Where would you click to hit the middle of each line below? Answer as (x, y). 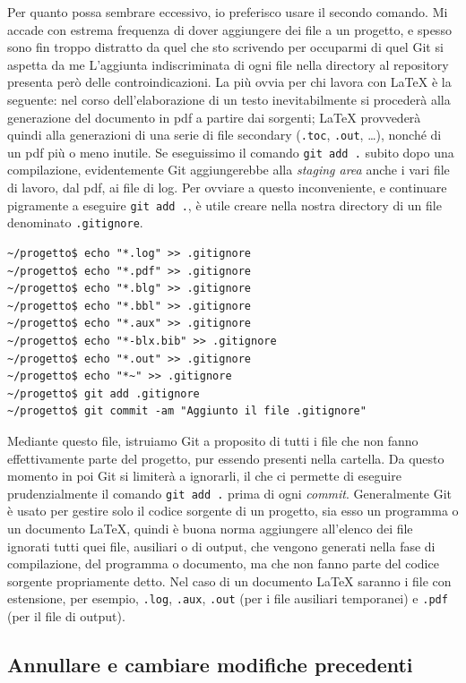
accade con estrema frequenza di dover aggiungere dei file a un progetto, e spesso (229, 29)
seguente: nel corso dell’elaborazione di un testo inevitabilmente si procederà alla (229, 99)
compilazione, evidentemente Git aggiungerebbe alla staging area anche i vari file (229, 170)
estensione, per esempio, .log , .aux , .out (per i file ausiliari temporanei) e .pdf (228, 598)
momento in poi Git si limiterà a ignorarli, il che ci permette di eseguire (204, 476)
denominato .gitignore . (75, 222)
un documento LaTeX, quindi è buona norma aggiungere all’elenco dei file (210, 528)
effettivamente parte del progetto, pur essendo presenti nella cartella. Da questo (226, 458)
